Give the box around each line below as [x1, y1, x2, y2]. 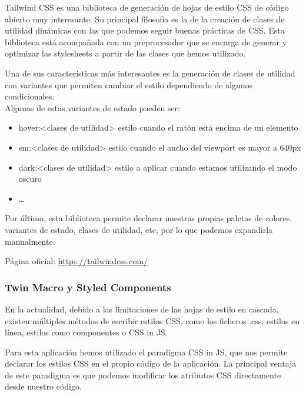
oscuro [18, 172, 42, 185]
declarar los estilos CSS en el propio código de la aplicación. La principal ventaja [5, 357, 297, 370]
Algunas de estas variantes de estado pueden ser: [5, 101, 181, 114]
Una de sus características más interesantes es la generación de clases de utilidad [5, 66, 295, 79]
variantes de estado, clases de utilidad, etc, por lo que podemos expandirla [5, 223, 273, 235]
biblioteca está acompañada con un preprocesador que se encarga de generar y [5, 35, 287, 48]
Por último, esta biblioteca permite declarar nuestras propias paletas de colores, [5, 212, 292, 224]
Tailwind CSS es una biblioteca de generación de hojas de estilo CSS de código [5, 1, 289, 13]
